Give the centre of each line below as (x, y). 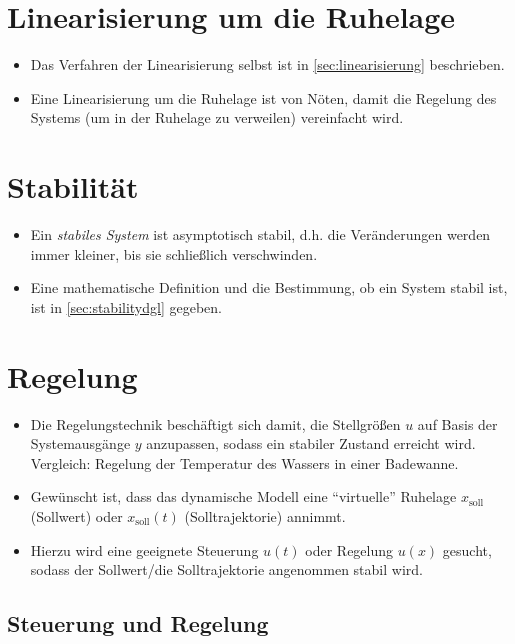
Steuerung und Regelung (138, 623)
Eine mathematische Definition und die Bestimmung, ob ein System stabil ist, (269, 287)
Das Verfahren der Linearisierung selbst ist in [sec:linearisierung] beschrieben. (267, 64)
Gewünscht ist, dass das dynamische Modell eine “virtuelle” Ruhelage (243, 496)
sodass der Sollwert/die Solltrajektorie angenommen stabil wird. (226, 569)
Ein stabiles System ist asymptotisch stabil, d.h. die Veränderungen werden (260, 234)
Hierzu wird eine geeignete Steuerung (144, 549)
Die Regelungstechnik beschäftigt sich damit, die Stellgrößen (215, 423)
